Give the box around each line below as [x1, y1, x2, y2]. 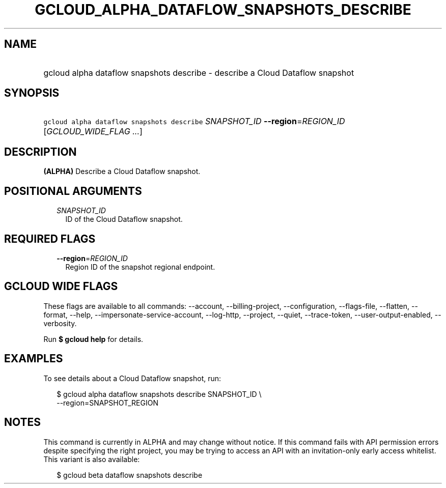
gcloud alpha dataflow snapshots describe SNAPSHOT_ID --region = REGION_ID [43, 116, 345, 127]
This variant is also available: [43, 454, 140, 464]
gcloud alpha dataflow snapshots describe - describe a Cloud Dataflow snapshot [43, 67, 354, 78]
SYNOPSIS [4, 87, 60, 100]
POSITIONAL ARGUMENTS [4, 184, 142, 197]
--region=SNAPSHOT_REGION [57, 398, 158, 407]
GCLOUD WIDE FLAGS [4, 280, 118, 293]
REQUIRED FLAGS [4, 232, 96, 245]
